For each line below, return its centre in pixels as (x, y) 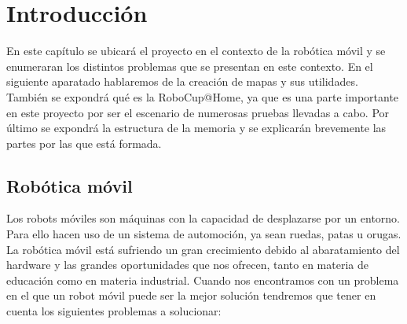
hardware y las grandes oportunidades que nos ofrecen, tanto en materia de (187, 265)
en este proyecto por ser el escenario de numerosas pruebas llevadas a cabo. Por (198, 112)
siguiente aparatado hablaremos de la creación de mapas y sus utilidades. (182, 81)
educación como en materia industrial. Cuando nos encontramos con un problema (203, 280)
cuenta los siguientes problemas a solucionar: (114, 311)
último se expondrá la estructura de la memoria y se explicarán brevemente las (196, 128)
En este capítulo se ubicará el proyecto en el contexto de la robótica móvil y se (196, 51)
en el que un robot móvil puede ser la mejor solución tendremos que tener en (191, 295)
